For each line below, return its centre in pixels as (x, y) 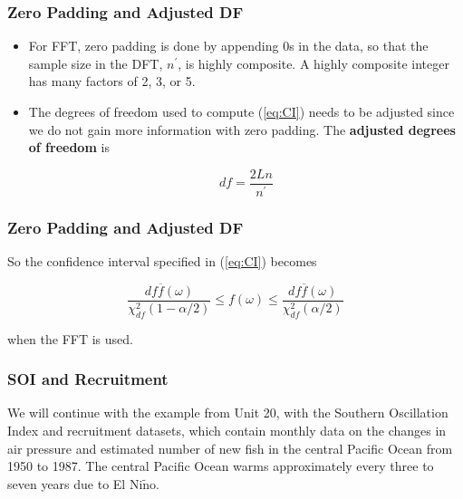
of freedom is (69, 147)
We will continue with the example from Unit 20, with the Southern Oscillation (228, 413)
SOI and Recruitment (88, 379)
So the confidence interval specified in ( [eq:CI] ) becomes (162, 260)
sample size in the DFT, (96, 63)
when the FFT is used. (70, 338)
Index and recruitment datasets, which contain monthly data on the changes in (227, 431)
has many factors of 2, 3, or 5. (112, 81)
